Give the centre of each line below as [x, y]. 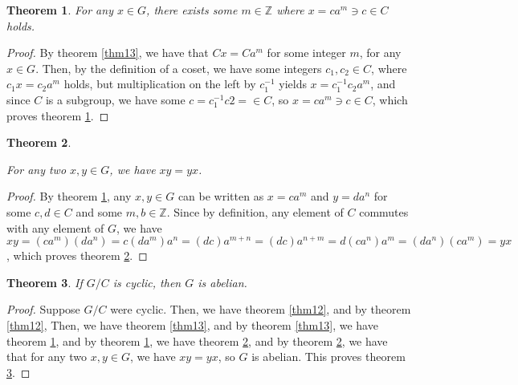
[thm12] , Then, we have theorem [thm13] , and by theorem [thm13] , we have [192, 324]
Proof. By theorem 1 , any [69, 196]
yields [293, 84]
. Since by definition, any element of [255, 211]
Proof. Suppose [43, 309]
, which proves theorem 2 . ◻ [77, 255]
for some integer [306, 53]
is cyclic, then [147, 282]
